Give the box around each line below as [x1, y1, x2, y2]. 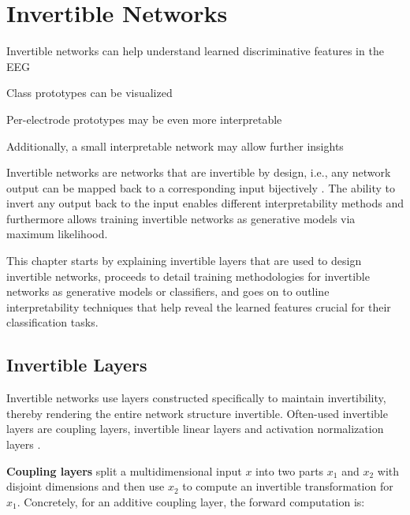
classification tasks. [6, 314, 99, 330]
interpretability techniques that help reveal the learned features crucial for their [6, 298, 391, 315]
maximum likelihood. [6, 226, 108, 242]
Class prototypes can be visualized [6, 84, 173, 101]
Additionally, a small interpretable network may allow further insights [6, 137, 344, 154]
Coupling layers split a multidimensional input [6, 462, 242, 479]
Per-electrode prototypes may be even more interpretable [6, 110, 282, 127]
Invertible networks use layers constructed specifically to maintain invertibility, [6, 390, 386, 406]
